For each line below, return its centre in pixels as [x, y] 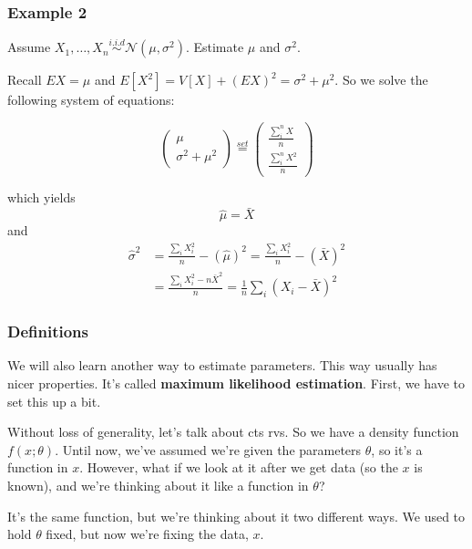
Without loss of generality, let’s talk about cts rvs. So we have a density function [233, 432]
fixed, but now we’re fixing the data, [147, 534]
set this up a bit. [54, 401]
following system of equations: [91, 100]
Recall [25, 80]
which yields [41, 197]
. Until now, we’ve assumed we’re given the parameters [208, 449]
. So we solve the [381, 80]
